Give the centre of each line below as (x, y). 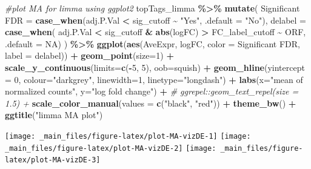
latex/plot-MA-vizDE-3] (53, 160)
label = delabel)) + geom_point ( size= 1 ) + (89, 55)
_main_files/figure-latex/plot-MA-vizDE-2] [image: (111, 148)
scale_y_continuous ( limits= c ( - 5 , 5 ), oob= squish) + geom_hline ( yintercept (155, 67)
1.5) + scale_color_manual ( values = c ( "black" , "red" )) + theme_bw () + (151, 103)
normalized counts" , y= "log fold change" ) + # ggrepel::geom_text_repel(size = (152, 91)
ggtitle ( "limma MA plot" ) (54, 115)
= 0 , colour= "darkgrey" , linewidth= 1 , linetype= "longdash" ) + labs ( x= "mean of (154, 79)
